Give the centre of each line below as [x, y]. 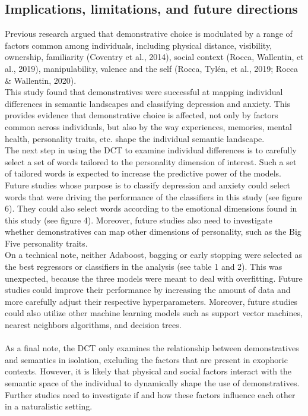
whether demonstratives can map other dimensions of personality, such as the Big [153, 231]
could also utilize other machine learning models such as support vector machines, [154, 313]
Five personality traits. [46, 243]
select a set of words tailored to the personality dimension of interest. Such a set [151, 161]
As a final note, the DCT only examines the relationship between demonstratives [152, 348]
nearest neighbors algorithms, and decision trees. [93, 325]
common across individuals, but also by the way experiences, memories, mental [148, 126]
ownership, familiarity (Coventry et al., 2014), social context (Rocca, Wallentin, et [154, 57]
